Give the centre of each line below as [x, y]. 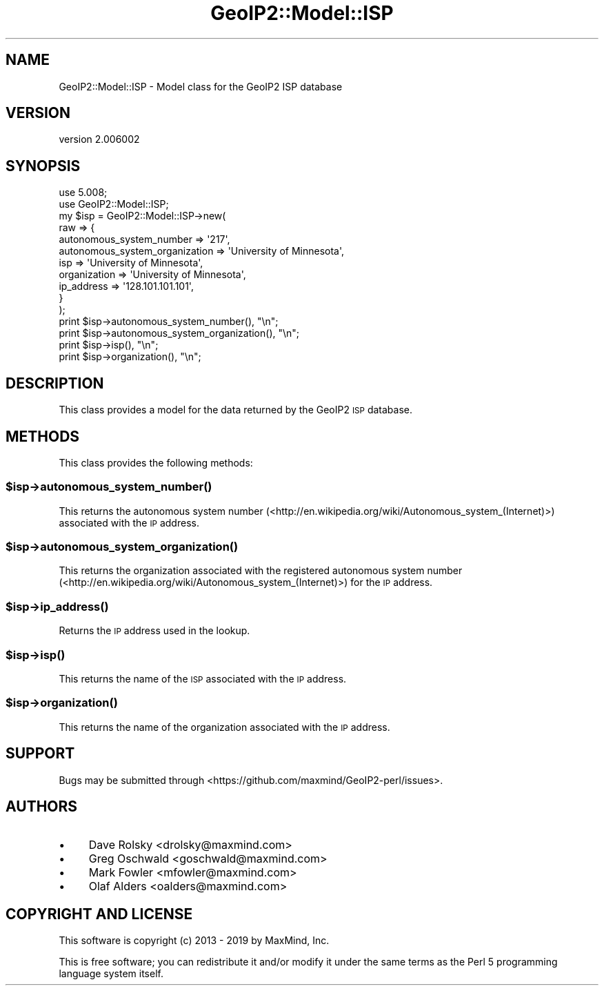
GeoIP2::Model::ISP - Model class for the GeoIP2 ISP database [201, 86]
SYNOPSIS [43, 166]
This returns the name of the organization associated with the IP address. [224, 727]
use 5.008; [83, 193]
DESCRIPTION [55, 383]
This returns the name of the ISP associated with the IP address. [203, 678]
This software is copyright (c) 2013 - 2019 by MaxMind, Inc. [194, 941]
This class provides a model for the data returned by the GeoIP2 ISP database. [236, 410]
